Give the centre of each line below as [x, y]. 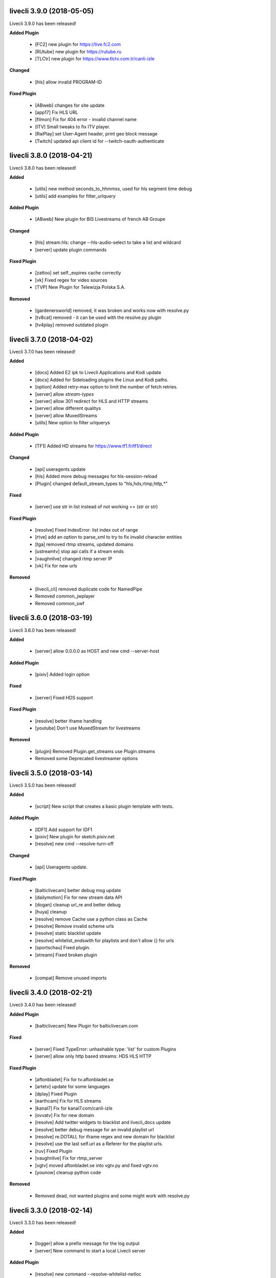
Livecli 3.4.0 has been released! [43, 1005]
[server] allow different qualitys [68, 408]
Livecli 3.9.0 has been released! [43, 24]
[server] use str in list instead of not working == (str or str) [96, 507]
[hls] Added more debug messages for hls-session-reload [96, 476]
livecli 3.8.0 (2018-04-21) [51, 156]
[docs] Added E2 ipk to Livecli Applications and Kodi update [98, 373]
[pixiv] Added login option [62, 674]
